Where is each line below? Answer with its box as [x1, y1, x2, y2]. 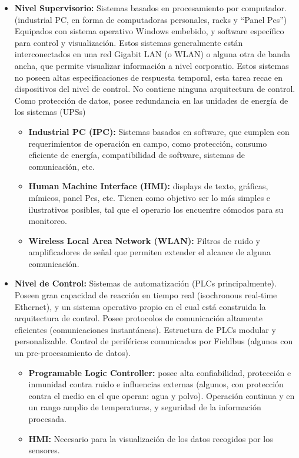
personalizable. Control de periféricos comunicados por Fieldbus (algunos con [14, 335, 293, 347]
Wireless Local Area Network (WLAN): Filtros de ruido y [28, 234, 260, 246]
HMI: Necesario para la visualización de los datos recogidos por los [28, 432, 273, 444]
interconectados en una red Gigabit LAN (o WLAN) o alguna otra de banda [14, 48, 290, 60]
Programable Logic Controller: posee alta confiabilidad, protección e [28, 366, 291, 378]
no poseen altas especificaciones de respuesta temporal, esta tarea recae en [14, 71, 283, 83]
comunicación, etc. [28, 160, 95, 172]
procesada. [28, 413, 67, 424]
